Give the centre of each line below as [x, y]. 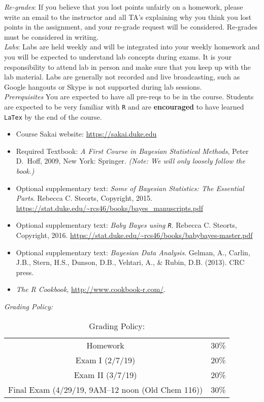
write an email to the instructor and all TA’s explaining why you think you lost [128, 17]
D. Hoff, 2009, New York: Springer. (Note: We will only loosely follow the [130, 161]
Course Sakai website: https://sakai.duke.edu [86, 134]
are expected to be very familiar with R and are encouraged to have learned [124, 106]
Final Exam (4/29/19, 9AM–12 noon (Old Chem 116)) [106, 389]
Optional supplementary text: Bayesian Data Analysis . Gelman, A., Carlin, [133, 252]
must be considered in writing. [52, 36]
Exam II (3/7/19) [105, 374]
